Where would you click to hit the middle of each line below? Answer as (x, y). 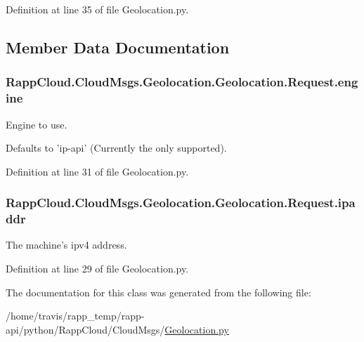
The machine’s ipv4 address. (66, 245)
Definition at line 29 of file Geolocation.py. (97, 269)
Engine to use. (37, 124)
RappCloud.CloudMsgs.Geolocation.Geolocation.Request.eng (182, 82)
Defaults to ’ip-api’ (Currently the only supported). (116, 148)
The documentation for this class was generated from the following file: (158, 292)
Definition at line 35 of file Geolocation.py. (97, 9)
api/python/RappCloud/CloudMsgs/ (85, 329)
